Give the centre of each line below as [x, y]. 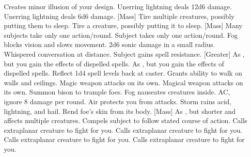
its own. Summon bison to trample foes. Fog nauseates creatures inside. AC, [117, 92]
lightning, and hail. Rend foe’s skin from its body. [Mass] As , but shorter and [120, 111]
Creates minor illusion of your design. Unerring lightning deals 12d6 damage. [118, 6]
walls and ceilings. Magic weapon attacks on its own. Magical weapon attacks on [124, 82]
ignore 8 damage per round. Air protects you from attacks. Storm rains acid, [118, 101]
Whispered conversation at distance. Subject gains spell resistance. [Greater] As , [124, 54]
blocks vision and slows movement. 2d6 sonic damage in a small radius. [110, 44]
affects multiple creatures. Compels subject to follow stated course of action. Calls [126, 120]
